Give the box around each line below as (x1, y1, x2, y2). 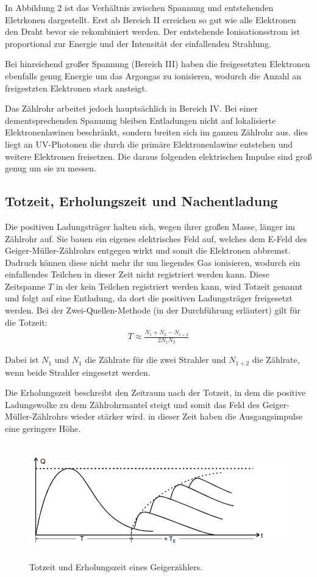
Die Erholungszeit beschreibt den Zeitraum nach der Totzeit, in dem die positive (5, 386, 306, 399)
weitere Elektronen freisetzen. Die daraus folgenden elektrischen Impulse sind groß (5, 149, 312, 162)
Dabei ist (5, 353, 39, 366)
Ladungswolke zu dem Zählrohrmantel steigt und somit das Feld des (5, 398, 260, 410)
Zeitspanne (5, 279, 46, 292)
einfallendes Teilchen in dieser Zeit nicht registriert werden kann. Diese (5, 268, 269, 281)
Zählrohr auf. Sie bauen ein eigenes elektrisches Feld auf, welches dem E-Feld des (5, 232, 307, 245)
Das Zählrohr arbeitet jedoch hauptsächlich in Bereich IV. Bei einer (5, 102, 258, 115)
